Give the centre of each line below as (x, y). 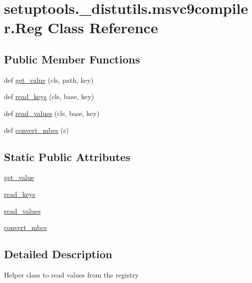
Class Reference (103, 28)
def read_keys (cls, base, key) (49, 96)
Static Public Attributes (67, 156)
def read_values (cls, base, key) (52, 113)
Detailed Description (58, 254)
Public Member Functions (72, 59)
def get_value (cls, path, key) (49, 80)
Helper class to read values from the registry (71, 274)
